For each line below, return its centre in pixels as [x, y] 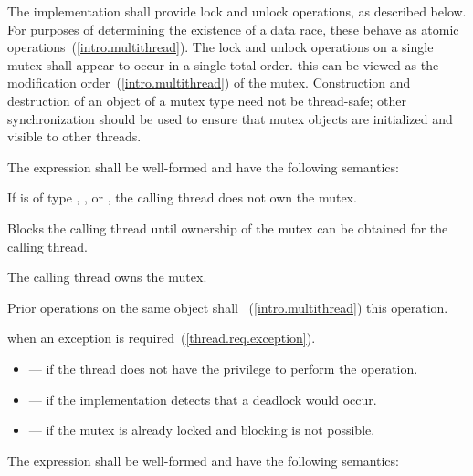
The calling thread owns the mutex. [107, 277]
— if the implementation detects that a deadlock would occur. [203, 399]
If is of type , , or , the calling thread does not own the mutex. [182, 197]
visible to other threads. [74, 136]
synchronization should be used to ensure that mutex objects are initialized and [230, 118]
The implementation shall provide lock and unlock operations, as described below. [237, 11]
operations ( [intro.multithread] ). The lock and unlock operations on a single [221, 47]
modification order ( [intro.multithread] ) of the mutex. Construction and [209, 83]
